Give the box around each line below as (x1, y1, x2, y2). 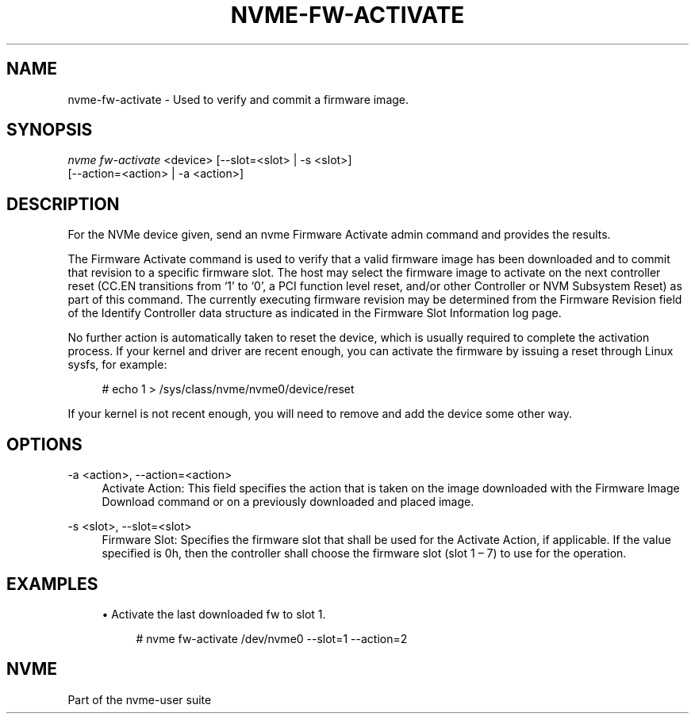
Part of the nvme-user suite (67, 692, 212, 707)
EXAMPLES (6, 573, 98, 594)
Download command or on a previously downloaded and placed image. (102, 495, 474, 509)
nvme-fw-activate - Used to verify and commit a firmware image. (67, 92, 409, 106)
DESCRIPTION (6, 193, 120, 214)
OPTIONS (6, 434, 83, 454)
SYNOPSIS (6, 120, 93, 140)
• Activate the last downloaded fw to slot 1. (102, 607, 326, 621)
